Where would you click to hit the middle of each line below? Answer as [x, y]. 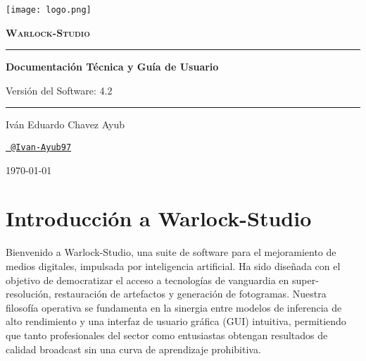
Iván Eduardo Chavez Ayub [65, 124]
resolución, [29, 294]
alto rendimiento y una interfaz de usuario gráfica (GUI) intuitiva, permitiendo [176, 321]
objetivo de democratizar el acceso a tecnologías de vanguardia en [147, 280]
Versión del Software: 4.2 [59, 90]
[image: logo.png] [49, 10]
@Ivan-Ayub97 [41, 148]
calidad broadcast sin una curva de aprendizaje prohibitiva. [133, 349]
